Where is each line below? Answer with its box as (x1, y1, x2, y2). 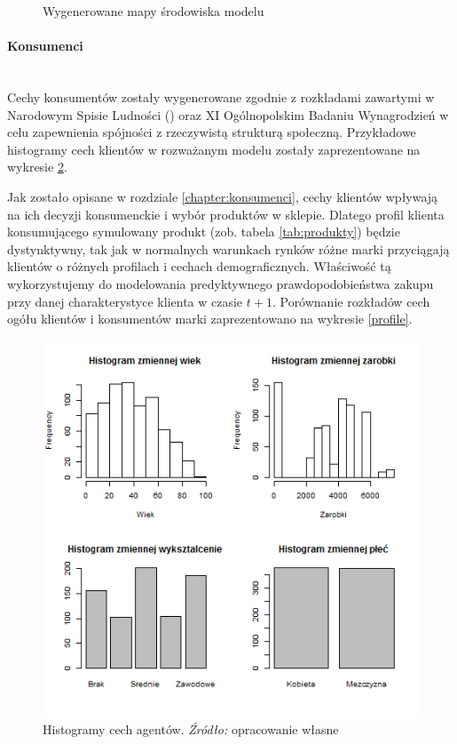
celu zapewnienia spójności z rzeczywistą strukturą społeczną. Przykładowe (7, 123, 416, 141)
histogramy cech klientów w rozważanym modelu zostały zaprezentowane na (7, 140, 421, 158)
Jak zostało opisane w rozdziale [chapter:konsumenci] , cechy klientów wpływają (7, 187, 438, 205)
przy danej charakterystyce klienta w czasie (7, 292, 243, 310)
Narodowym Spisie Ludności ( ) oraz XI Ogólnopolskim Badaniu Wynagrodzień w (7, 105, 449, 124)
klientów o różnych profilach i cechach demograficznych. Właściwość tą (7, 257, 391, 276)
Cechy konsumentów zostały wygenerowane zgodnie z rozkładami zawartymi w (7, 87, 435, 106)
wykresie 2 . (7, 157, 67, 176)
